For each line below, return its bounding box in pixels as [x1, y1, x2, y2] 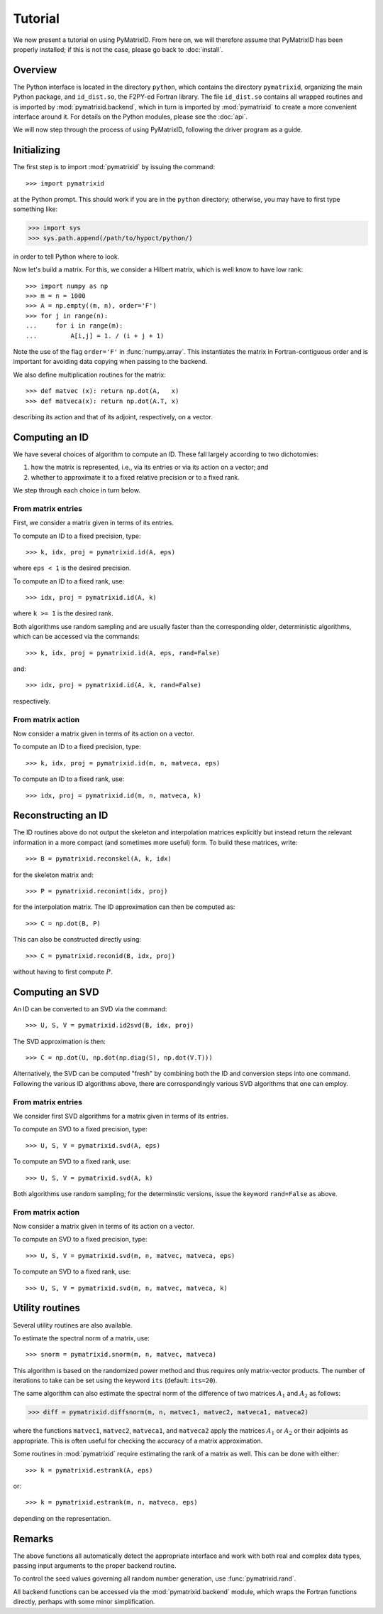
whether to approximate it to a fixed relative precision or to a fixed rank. [30, 473, 240, 481]
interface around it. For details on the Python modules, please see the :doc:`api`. [13, 112, 248, 121]
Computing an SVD [13, 986, 99, 998]
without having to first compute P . [13, 967, 113, 976]
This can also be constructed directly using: [13, 935, 142, 944]
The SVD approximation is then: [13, 1037, 106, 1045]
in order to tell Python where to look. [13, 252, 120, 261]
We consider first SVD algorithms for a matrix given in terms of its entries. [13, 1112, 229, 1120]
